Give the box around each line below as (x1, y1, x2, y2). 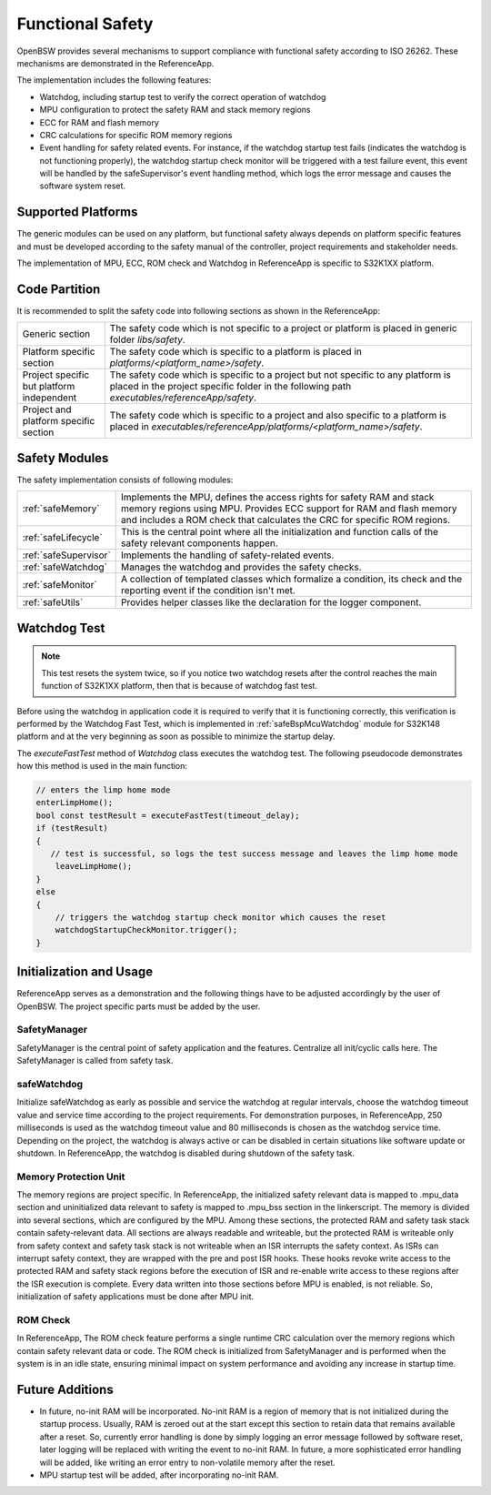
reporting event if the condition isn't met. (121, 584, 296, 597)
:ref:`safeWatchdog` (22, 561, 108, 573)
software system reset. (39, 180, 126, 191)
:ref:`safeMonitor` (22, 579, 97, 591)
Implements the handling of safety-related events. (121, 549, 335, 561)
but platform (22, 380, 75, 393)
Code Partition (16, 281, 101, 297)
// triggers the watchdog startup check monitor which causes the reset (55, 912, 386, 923)
